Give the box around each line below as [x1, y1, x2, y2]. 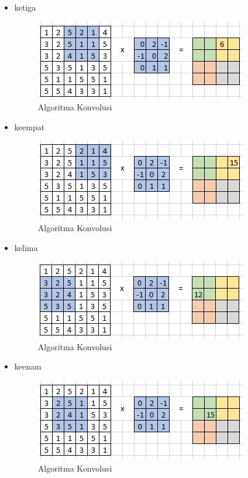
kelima [14, 241, 38, 253]
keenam [14, 360, 42, 372]
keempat [14, 120, 45, 133]
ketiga [14, 1, 36, 13]
